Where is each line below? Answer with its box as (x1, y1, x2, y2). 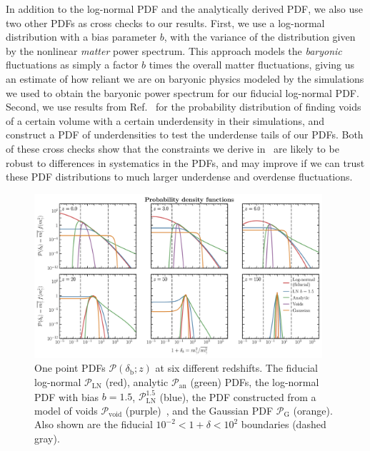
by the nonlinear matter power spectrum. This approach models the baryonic (6, 43, 342, 58)
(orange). (293, 402, 333, 417)
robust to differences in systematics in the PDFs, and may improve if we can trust (6, 155, 365, 170)
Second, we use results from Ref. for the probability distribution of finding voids (6, 99, 361, 114)
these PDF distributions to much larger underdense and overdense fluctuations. (6, 169, 353, 184)
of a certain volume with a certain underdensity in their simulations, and (6, 113, 325, 128)
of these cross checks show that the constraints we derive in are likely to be (6, 141, 339, 156)
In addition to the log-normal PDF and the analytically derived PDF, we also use (6, 1, 363, 16)
